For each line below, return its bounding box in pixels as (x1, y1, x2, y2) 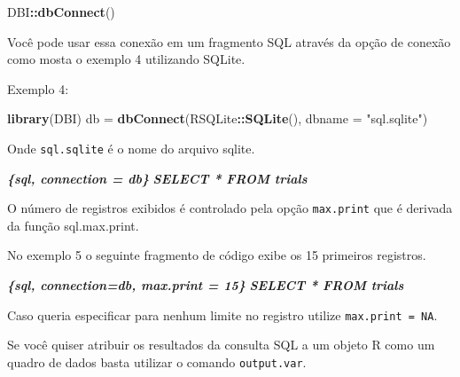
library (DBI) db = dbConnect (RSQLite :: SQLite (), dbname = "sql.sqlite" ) (7, 109, 428, 128)
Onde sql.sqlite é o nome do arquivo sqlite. (7, 138, 255, 157)
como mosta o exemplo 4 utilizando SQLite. (7, 50, 246, 68)
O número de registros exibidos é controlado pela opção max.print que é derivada (7, 199, 453, 217)
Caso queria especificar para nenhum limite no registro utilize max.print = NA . (7, 305, 438, 324)
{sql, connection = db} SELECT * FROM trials (7, 169, 308, 187)
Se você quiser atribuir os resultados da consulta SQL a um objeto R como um (7, 335, 435, 354)
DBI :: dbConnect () (7, 3, 115, 20)
